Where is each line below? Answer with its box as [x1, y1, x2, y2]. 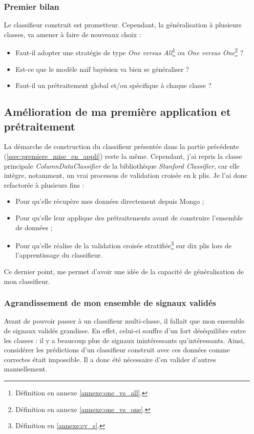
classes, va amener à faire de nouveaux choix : [4, 29, 141, 39]
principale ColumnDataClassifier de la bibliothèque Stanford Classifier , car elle [4, 160, 240, 171]
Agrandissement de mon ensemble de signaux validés [4, 297, 216, 309]
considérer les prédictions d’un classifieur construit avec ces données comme [4, 345, 230, 355]
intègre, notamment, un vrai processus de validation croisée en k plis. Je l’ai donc [4, 170, 248, 180]
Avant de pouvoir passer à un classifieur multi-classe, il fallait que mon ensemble [4, 316, 245, 326]
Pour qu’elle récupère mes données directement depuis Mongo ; [15, 196, 204, 206]
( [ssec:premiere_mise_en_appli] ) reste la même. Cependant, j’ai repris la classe [4, 151, 242, 161]
